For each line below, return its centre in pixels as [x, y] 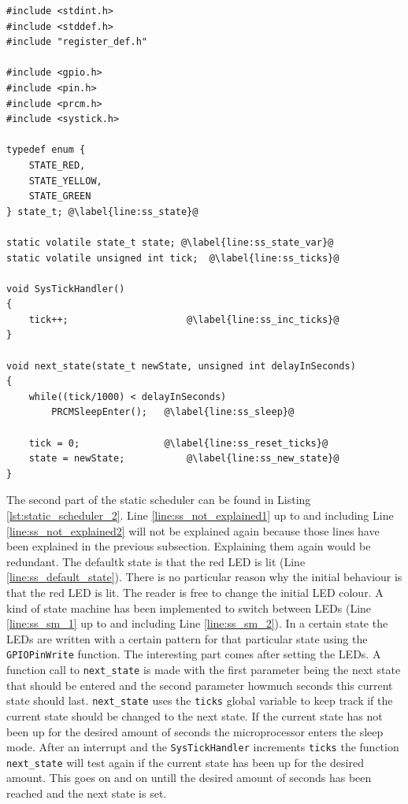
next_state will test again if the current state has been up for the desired [185, 762]
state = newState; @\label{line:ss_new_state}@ [184, 459]
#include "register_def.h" [77, 42]
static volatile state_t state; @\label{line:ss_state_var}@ [170, 242]
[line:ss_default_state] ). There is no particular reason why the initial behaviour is [204, 577]
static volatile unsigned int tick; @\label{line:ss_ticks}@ [173, 258]
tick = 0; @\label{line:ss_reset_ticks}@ [178, 443]
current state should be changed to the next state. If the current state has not [195, 715]
